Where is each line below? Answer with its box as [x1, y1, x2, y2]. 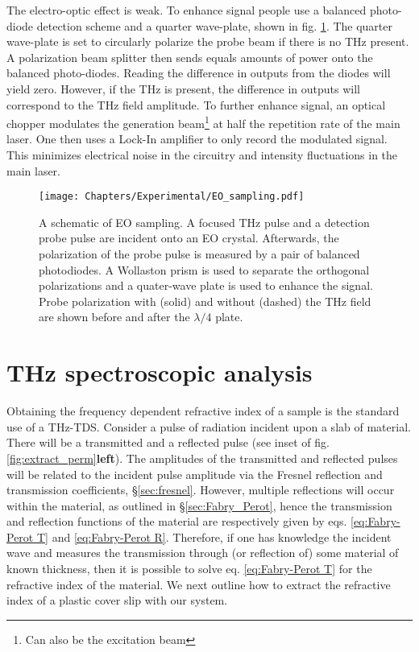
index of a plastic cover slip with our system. [6, 592, 228, 609]
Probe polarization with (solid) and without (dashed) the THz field [39, 292, 371, 309]
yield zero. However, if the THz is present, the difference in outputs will [6, 80, 361, 97]
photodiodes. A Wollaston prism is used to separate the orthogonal [39, 261, 370, 278]
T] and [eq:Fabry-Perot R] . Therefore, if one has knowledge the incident [36, 528, 392, 545]
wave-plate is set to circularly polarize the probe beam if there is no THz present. [6, 33, 409, 50]
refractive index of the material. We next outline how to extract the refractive [6, 576, 391, 592]
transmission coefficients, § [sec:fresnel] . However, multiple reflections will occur [6, 481, 395, 498]
